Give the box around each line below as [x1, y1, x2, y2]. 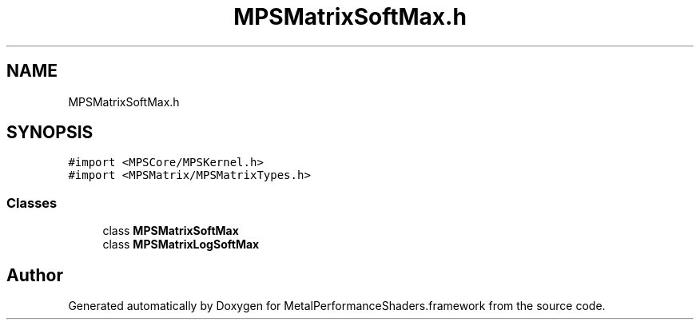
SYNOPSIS [6, 122, 93, 143]
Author [6, 264, 63, 285]
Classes [6, 194, 58, 211]
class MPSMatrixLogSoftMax [102, 237, 260, 252]
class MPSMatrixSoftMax [102, 224, 239, 238]
